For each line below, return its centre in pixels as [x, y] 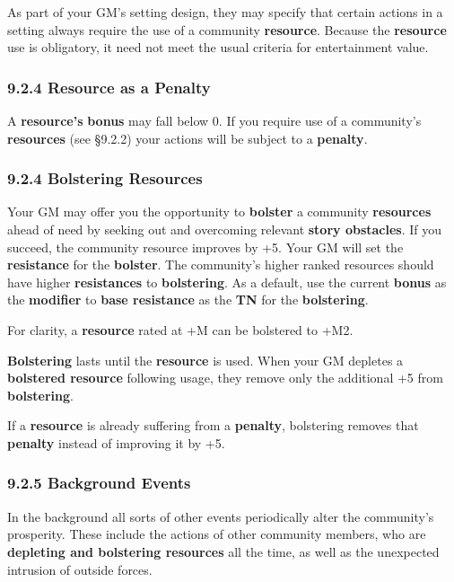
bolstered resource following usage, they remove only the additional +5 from [225, 378]
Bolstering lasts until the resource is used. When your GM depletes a [205, 360]
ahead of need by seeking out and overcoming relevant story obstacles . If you [225, 229]
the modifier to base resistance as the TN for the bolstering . [188, 300]
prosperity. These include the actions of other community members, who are [217, 534]
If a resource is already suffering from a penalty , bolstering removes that [213, 425]
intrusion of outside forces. [80, 569]
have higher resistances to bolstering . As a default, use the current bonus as [227, 282]
